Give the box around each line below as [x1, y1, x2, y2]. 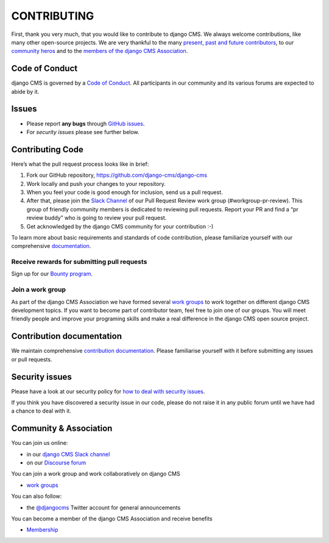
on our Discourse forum [26, 459, 87, 466]
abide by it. [11, 88, 40, 95]
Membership [26, 526, 58, 533]
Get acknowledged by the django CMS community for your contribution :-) [26, 222, 214, 230]
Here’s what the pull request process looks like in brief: [11, 160, 149, 168]
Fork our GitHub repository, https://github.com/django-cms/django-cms [26, 171, 207, 179]
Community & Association [11, 424, 113, 434]
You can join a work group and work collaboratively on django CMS [11, 470, 180, 478]
